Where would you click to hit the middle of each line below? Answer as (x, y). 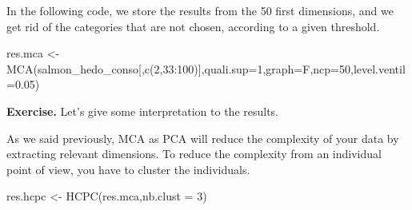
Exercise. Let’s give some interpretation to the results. (143, 111)
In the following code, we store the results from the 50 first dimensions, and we (200, 10)
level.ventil (379, 68)
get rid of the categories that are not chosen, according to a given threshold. (193, 26)
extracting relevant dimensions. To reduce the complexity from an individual (194, 154)
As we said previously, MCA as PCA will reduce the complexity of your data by (203, 138)
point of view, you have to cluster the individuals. (128, 169)
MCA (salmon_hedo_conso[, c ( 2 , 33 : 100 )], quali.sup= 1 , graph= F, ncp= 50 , (180, 68)
